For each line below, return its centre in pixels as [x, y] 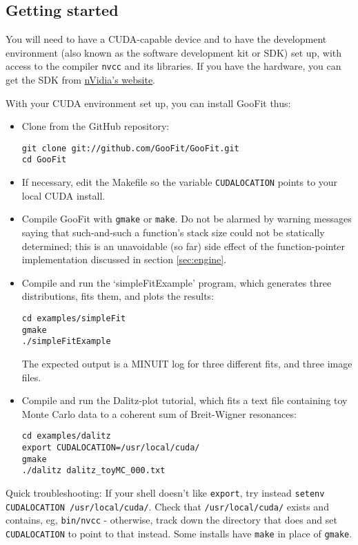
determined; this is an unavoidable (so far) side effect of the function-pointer [183, 246]
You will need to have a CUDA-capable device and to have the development [166, 39]
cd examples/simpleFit [74, 319]
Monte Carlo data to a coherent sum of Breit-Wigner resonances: [159, 413]
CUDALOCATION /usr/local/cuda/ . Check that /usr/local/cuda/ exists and [167, 506]
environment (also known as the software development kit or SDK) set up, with [174, 52]
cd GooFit [44, 160]
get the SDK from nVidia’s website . [81, 80]
